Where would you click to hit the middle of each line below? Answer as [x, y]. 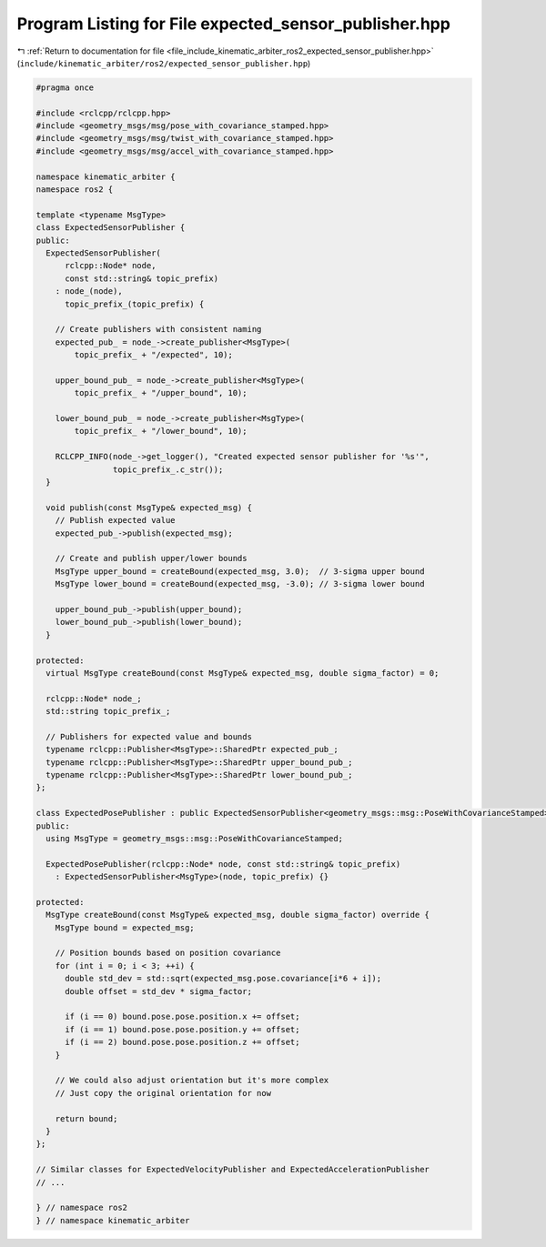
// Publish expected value [116, 520]
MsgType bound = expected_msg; [125, 927]
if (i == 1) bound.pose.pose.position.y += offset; [182, 1029]
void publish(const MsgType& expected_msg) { [149, 508]
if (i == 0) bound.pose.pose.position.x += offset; [182, 1017]
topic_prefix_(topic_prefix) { [135, 304]
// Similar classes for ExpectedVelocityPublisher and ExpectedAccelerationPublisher [233, 1170]
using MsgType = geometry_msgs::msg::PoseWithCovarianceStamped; [195, 838]
